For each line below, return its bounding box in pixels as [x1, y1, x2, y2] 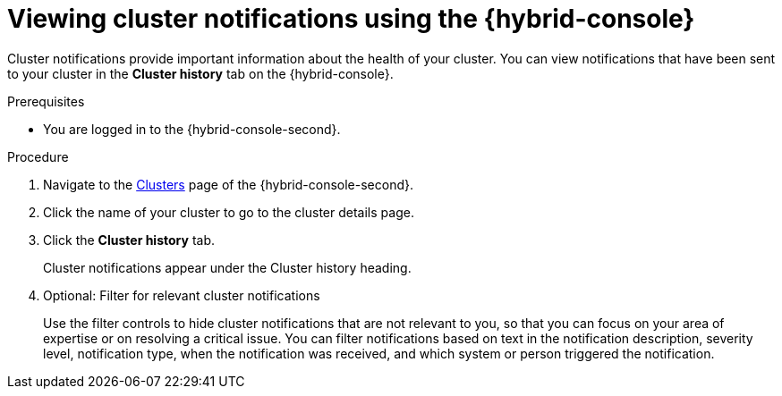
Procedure [7, 148, 69, 164]
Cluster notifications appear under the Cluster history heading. [43, 259, 412, 275]
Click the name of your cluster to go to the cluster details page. [43, 204, 414, 220]
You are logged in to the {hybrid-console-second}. [43, 121, 341, 137]
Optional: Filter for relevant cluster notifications [43, 287, 320, 303]
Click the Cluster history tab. [43, 232, 215, 248]
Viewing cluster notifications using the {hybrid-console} [7, 4, 695, 34]
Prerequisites [7, 93, 85, 109]
